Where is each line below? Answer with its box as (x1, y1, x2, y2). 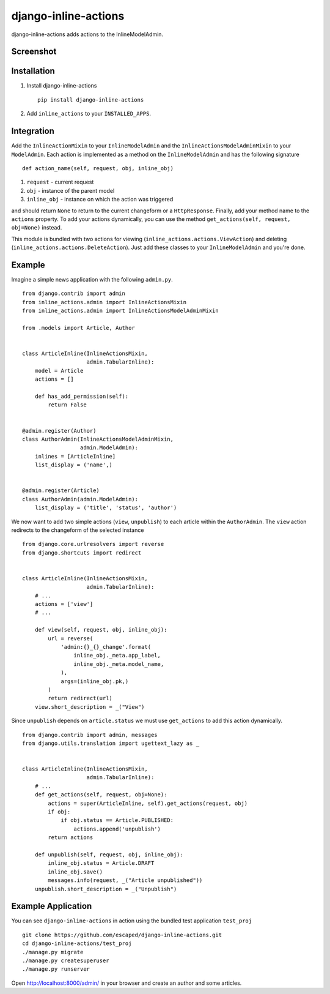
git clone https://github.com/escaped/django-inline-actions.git (22, 931, 222, 938)
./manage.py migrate (22, 949, 84, 955)
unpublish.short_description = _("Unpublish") (34, 885, 177, 892)
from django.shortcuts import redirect (22, 549, 142, 556)
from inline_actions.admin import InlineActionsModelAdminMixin (22, 307, 219, 315)
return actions (48, 834, 94, 841)
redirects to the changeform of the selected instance (11, 526, 144, 534)
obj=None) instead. (11, 224, 62, 231)
